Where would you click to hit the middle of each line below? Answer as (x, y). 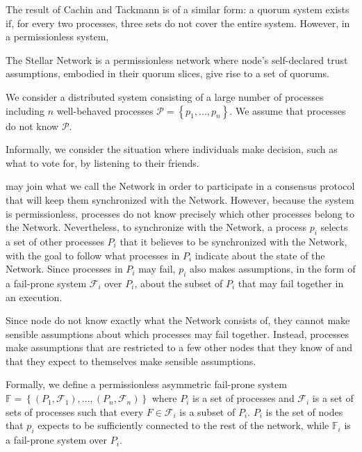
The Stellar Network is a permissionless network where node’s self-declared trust (177, 59)
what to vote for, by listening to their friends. (102, 162)
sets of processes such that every (75, 411)
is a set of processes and (244, 398)
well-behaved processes (105, 110)
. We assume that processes (288, 110)
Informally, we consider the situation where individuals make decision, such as (172, 149)
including (25, 110)
